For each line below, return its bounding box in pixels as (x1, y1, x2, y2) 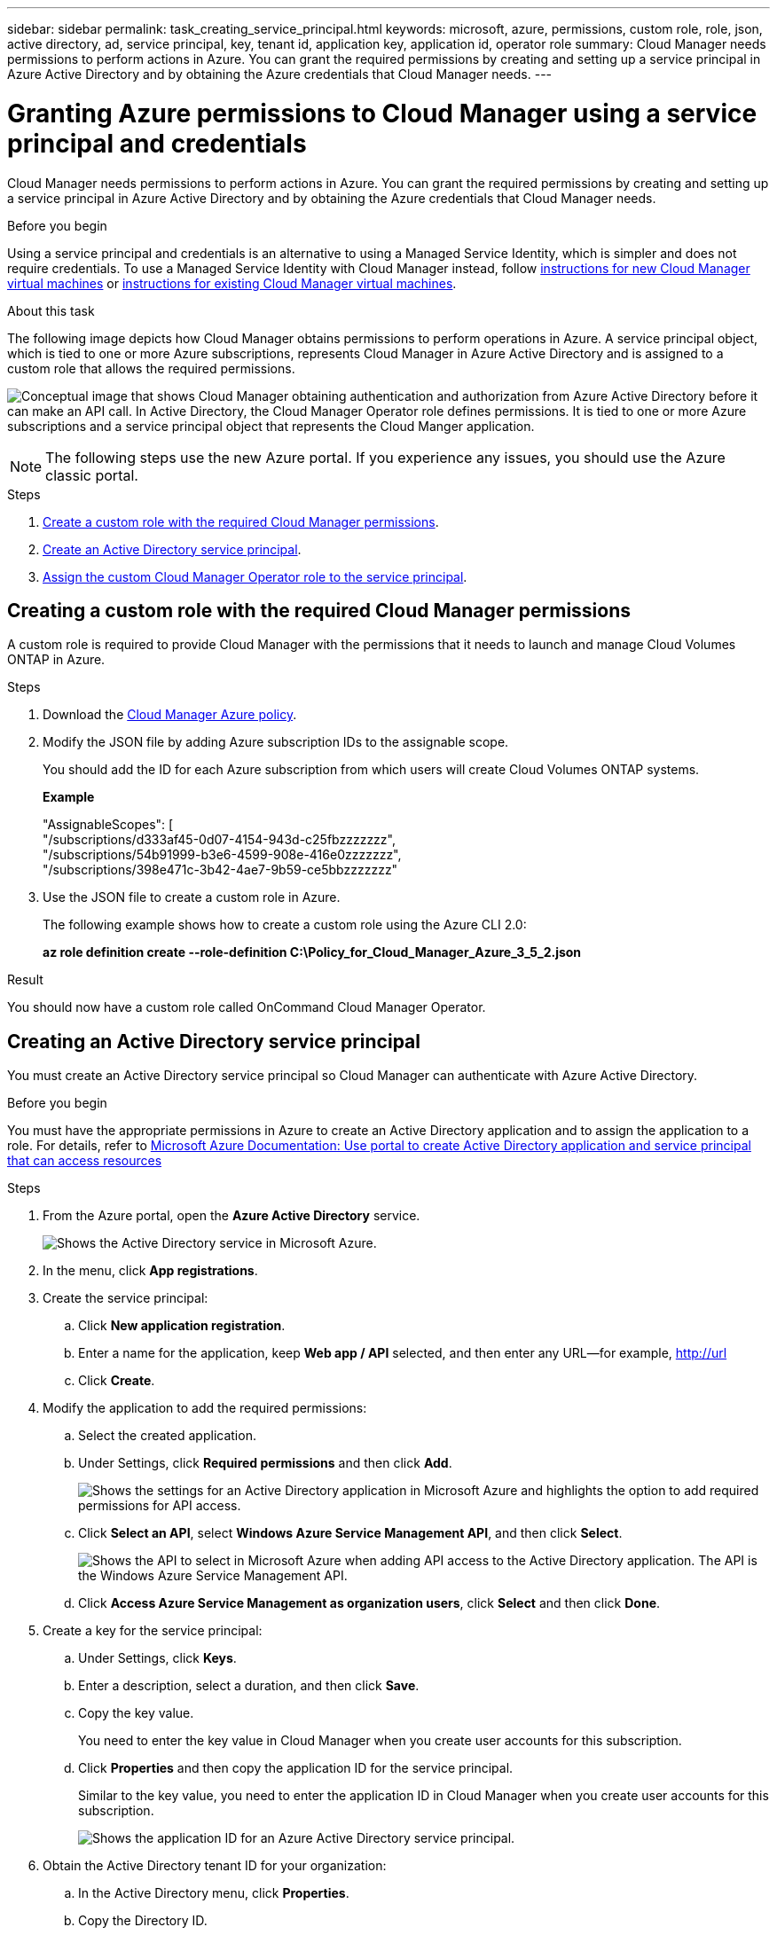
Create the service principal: (43, 1290, 208, 1306)
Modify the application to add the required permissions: (43, 1400, 367, 1416)
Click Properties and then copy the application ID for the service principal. (78, 1760, 514, 1776)
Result (7, 972, 43, 988)
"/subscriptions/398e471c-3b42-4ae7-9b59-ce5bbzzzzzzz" (43, 862, 398, 878)
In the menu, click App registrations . (43, 1263, 258, 1279)
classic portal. (45, 466, 138, 484)
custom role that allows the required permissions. (7, 360, 295, 376)
